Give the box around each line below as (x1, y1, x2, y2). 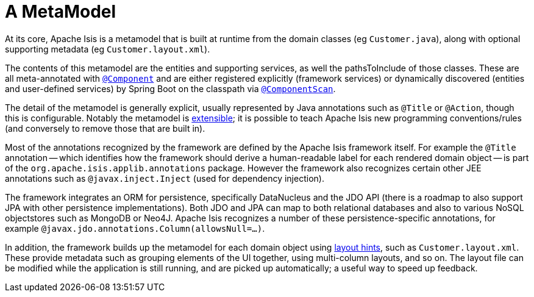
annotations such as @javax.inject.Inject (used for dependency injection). (5, 173, 324, 184)
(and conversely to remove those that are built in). (5, 123, 205, 134)
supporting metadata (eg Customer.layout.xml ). (5, 43, 210, 54)
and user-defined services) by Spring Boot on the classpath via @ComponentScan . (5, 83, 336, 94)
